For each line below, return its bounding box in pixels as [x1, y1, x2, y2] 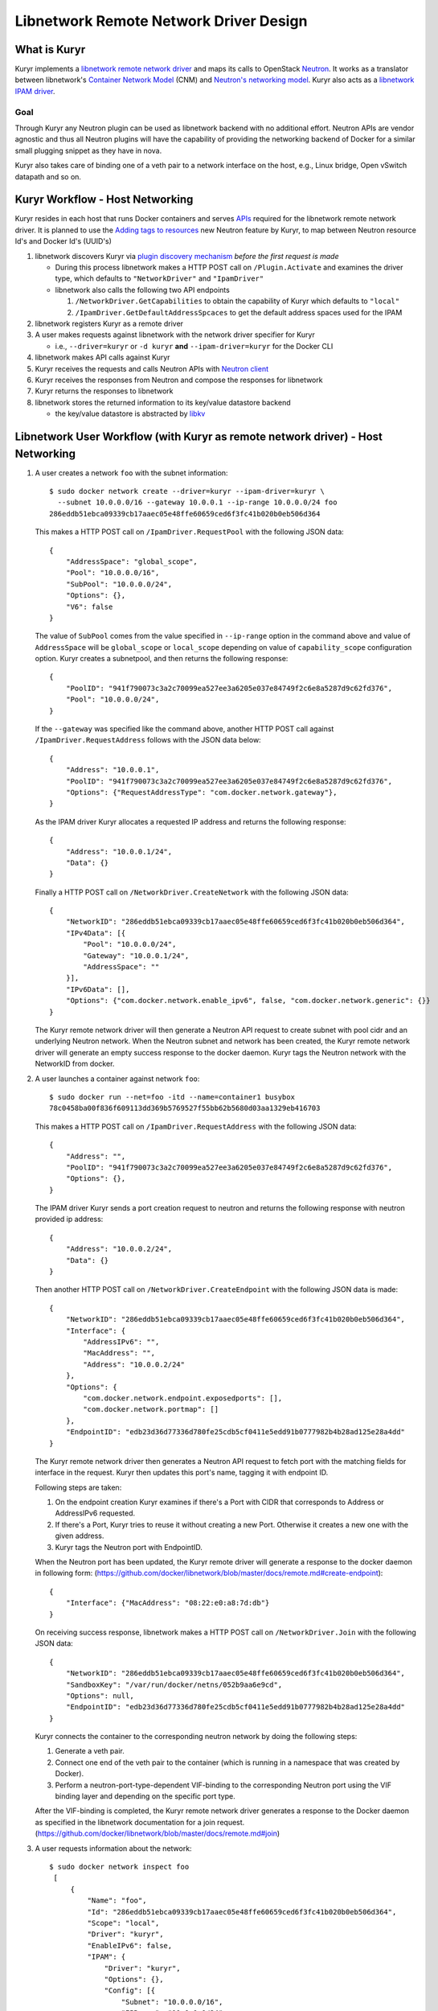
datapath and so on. [14, 171, 82, 181]
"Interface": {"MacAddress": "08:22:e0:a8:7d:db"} [65, 1598, 270, 1608]
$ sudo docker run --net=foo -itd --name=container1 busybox [49, 1092, 295, 1101]
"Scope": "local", [87, 1918, 160, 1927]
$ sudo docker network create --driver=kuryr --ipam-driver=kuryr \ [49, 487, 325, 496]
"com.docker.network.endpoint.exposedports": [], [83, 1393, 283, 1403]
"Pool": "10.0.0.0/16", [65, 568, 160, 578]
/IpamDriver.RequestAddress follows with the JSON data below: [35, 735, 261, 745]
